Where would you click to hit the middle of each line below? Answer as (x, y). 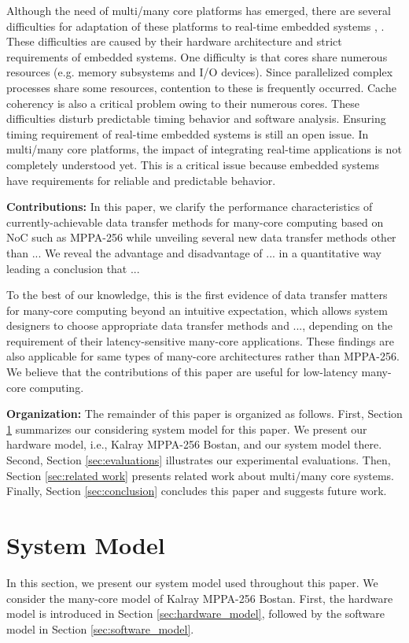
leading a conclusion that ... (73, 268)
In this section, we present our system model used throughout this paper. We (192, 582)
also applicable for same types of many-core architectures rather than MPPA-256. (203, 356)
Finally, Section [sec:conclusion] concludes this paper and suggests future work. (197, 491)
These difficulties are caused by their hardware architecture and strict (174, 41)
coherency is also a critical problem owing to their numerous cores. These (183, 103)
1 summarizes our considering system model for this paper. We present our (187, 429)
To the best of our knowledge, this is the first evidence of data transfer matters (197, 295)
